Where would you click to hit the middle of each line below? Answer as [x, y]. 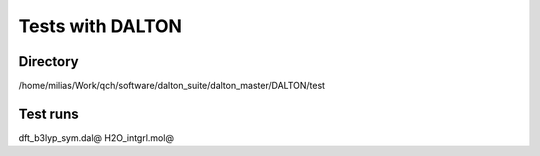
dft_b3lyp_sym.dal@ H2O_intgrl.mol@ [96, 137]
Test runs [48, 113]
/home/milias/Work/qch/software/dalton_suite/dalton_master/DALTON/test [171, 86]
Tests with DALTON [100, 26]
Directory [48, 61]
